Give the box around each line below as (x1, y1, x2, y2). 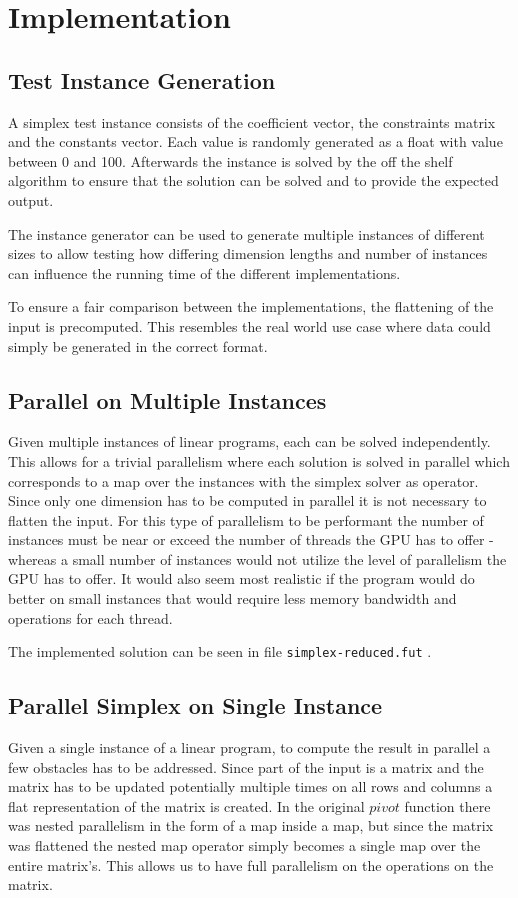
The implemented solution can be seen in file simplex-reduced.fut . (8, 641, 432, 662)
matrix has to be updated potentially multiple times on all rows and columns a (8, 776, 493, 797)
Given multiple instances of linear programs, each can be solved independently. (8, 431, 491, 452)
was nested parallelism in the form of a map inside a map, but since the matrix (8, 815, 494, 836)
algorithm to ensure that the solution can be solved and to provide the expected (8, 170, 499, 191)
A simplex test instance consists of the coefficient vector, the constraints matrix (8, 111, 496, 132)
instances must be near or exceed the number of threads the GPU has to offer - (8, 529, 494, 550)
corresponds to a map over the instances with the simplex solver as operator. (8, 470, 479, 491)
